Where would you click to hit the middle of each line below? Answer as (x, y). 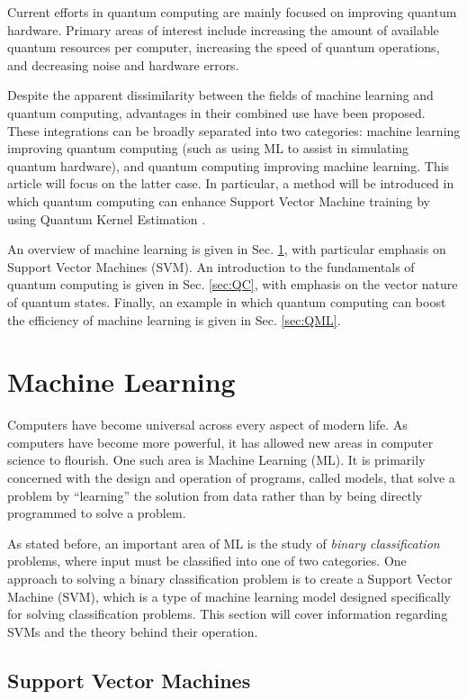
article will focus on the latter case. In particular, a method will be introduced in (231, 183)
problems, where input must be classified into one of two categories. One (207, 561)
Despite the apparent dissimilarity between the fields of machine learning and (220, 95)
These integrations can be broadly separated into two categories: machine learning (234, 130)
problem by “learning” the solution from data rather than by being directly (215, 495)
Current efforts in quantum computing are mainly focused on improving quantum (232, 12)
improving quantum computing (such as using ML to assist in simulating (208, 148)
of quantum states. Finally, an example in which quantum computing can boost (227, 301)
